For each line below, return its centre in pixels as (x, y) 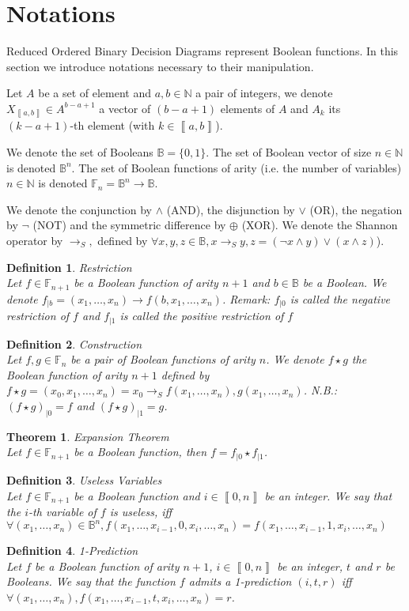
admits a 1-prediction (240, 581)
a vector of (125, 108)
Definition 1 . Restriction (69, 267)
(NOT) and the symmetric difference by (129, 225)
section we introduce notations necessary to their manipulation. (160, 66)
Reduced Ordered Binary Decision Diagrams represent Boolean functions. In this (203, 51)
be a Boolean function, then (140, 452)
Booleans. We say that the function (91, 581)
